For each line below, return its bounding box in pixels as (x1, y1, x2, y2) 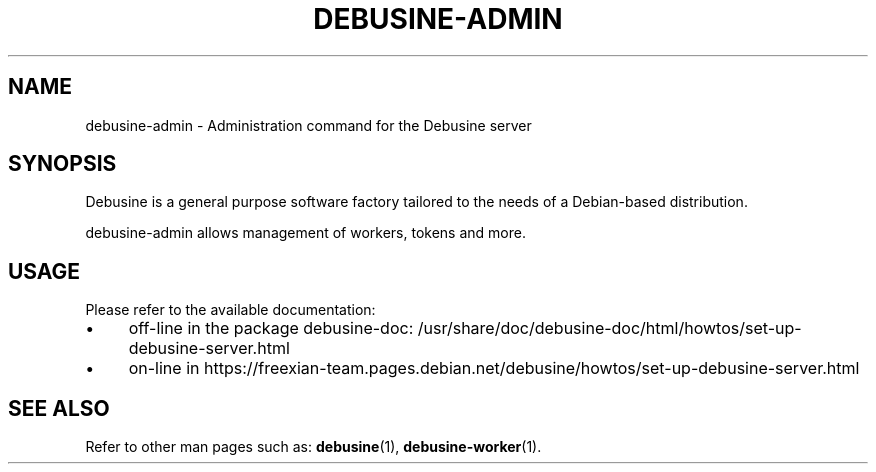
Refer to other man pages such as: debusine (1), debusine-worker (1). (85, 438, 542, 456)
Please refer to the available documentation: (85, 301, 376, 319)
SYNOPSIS (8, 151, 117, 177)
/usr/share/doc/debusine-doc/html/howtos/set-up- (417, 318, 802, 339)
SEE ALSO (8, 395, 110, 421)
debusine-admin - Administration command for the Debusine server (85, 116, 532, 134)
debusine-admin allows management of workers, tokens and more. (85, 224, 526, 242)
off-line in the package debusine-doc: (128, 318, 414, 339)
